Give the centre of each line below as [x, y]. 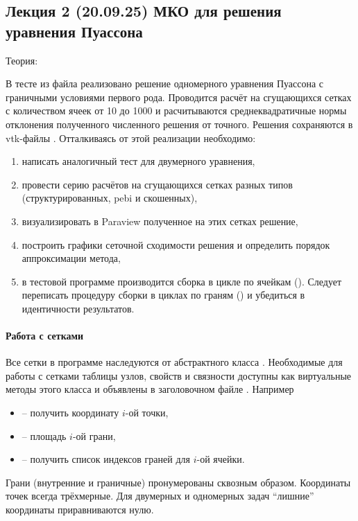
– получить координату [70, 413]
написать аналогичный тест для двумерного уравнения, [138, 161]
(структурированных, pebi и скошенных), [110, 198]
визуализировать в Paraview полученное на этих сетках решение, [160, 221]
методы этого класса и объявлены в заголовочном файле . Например [150, 389]
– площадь [44, 435]
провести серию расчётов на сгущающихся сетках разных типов [157, 184]
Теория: [22, 60]
